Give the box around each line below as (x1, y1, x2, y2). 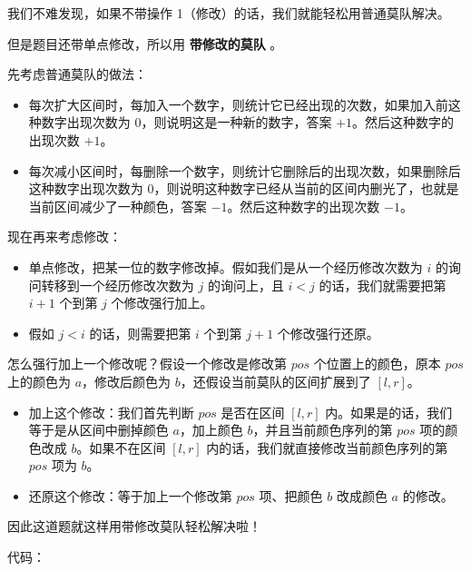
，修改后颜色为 (82, 371, 172, 390)
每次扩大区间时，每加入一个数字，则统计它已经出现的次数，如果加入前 (28, 94, 448, 113)
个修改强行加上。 (111, 293, 213, 312)
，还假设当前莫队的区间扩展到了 (180, 371, 371, 390)
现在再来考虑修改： (7, 227, 122, 246)
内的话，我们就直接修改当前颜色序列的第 (206, 438, 448, 457)
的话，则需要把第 (89, 323, 191, 342)
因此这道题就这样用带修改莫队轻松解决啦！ (7, 517, 261, 536)
